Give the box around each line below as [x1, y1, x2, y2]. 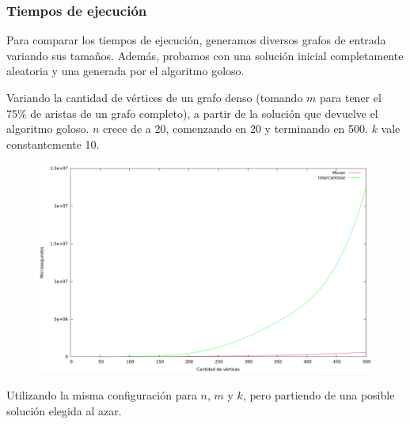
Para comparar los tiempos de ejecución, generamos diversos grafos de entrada [6, 32, 386, 48]
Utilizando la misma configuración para [6, 386, 197, 403]
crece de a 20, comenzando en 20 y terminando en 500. [103, 120, 368, 137]
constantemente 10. [6, 135, 100, 152]
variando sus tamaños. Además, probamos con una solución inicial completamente [6, 47, 404, 63]
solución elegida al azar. [6, 402, 122, 418]
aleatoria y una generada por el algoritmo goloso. [6, 62, 245, 79]
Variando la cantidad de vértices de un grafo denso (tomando [6, 89, 303, 105]
